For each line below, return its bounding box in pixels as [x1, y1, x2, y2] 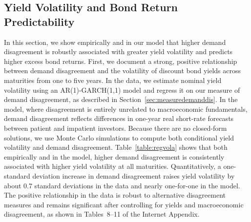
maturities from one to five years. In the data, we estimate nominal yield [4, 75, 222, 85]
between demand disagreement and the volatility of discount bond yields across [4, 65, 241, 76]
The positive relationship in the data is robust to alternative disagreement [4, 190, 226, 200]
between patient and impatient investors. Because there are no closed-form [4, 122, 227, 133]
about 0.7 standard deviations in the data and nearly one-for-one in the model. [4, 180, 240, 190]
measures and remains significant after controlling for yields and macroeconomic [4, 199, 244, 209]
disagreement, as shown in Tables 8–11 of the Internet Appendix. [4, 209, 200, 219]
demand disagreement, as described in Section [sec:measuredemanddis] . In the [4, 94, 238, 104]
